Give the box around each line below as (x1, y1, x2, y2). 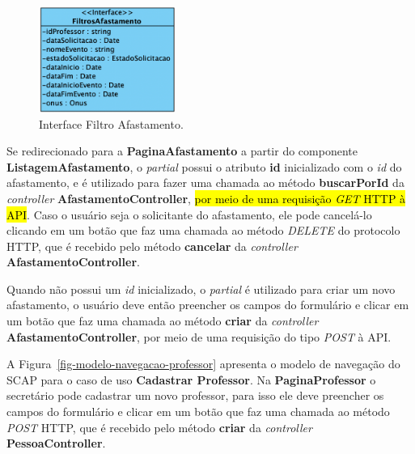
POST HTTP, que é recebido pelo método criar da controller (6, 418, 312, 435)
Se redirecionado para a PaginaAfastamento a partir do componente (6, 142, 358, 159)
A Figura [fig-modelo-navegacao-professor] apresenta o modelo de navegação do (6, 355, 400, 372)
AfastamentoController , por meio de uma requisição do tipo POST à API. (6, 328, 392, 345)
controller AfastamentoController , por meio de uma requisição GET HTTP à (6, 189, 406, 206)
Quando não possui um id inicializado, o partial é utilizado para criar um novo (6, 280, 396, 297)
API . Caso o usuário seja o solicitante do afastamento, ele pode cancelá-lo (6, 206, 372, 223)
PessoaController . (6, 435, 106, 452)
